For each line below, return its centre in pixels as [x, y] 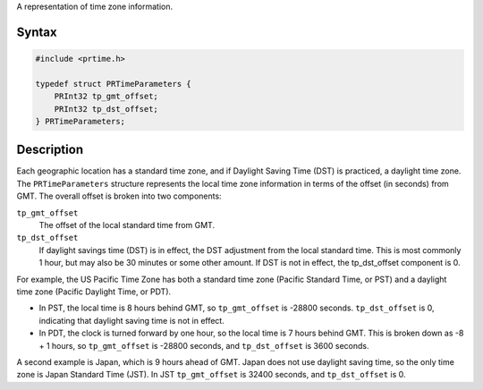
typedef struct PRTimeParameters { [113, 84]
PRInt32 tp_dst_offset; [106, 109]
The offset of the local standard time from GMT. [127, 225]
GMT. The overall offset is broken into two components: [119, 196]
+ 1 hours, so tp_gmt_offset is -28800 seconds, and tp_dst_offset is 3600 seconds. [204, 345]
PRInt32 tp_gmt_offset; [106, 97]
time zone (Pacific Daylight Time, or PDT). [94, 292]
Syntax [37, 32]
